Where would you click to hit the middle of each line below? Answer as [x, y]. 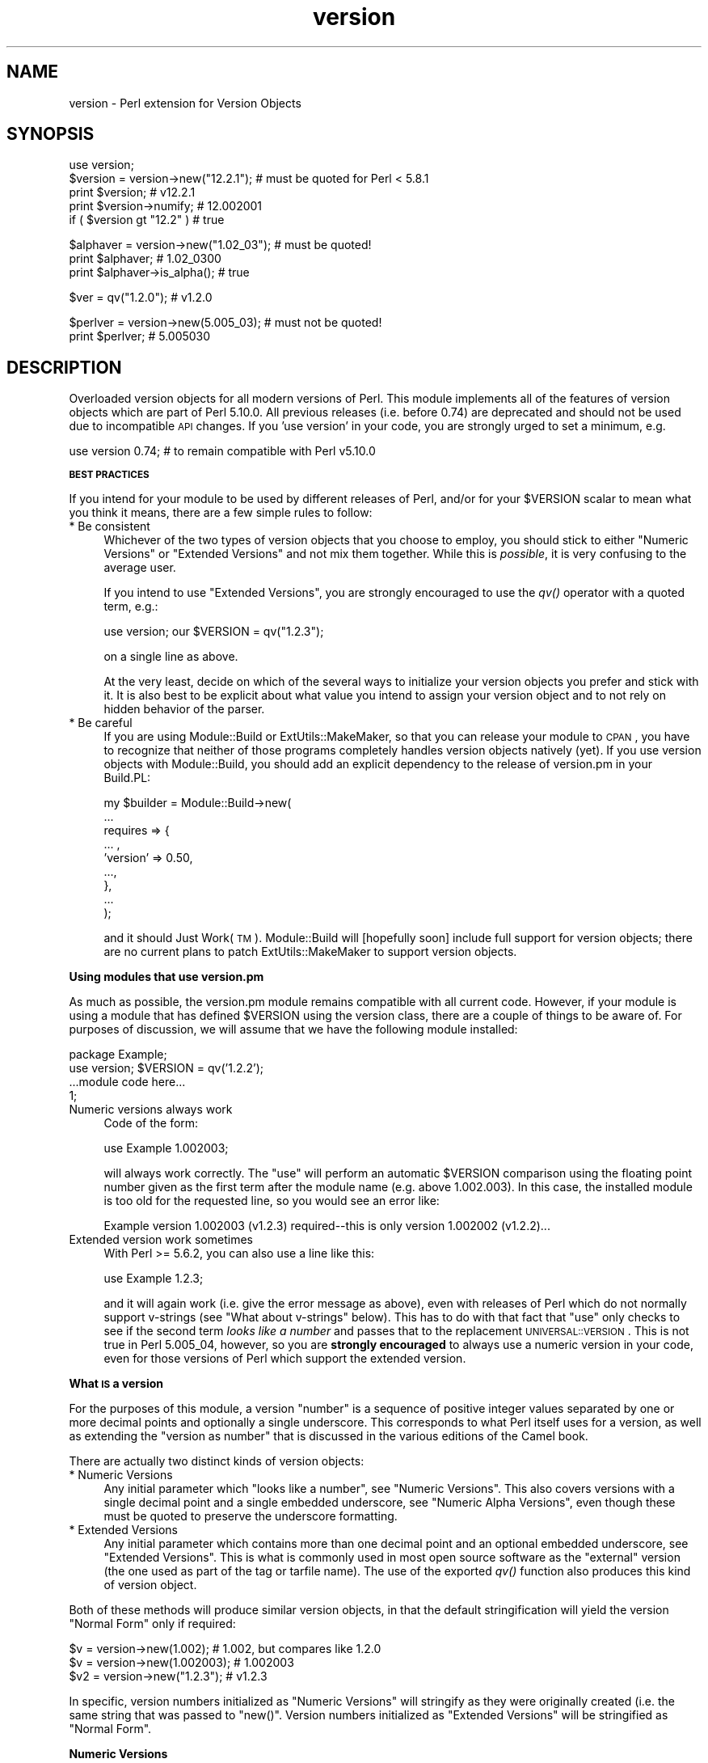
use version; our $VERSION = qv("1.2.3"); [214, 632]
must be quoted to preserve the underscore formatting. [251, 1516]
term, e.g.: [131, 607]
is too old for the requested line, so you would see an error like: [272, 1201]
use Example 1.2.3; [154, 1279]
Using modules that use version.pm [166, 977]
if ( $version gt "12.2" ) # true [147, 220]
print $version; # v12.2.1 [132, 192]
